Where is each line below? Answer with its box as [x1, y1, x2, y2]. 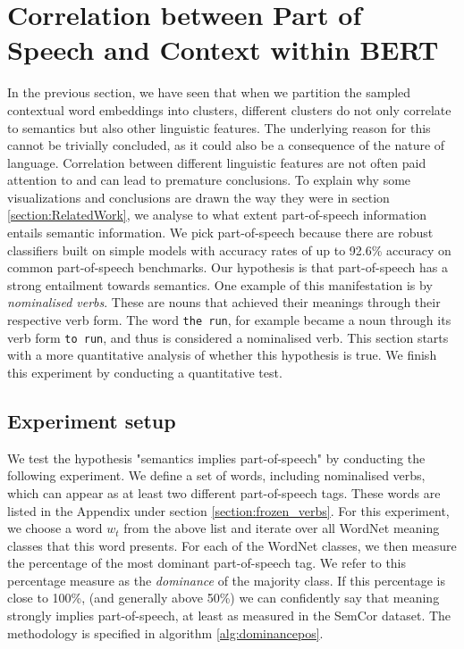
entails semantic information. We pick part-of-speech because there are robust [7, 223, 434, 242]
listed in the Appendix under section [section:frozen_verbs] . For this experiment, [7, 501, 450, 520]
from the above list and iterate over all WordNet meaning [123, 519, 440, 537]
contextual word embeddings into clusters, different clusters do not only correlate [7, 100, 451, 119]
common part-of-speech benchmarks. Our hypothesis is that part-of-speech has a [7, 258, 449, 277]
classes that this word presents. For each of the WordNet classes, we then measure [7, 536, 457, 554]
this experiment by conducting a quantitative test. [7, 362, 283, 381]
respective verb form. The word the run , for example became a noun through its [7, 311, 451, 329]
